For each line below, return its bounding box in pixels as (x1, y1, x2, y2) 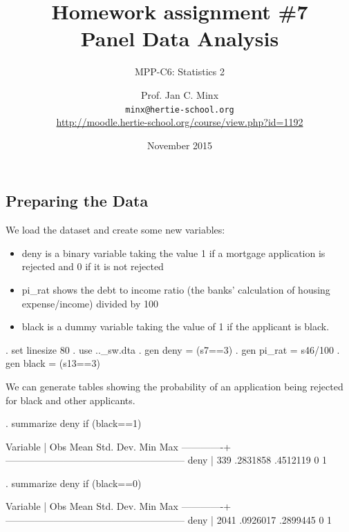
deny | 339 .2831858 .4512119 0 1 (187, 453, 328, 467)
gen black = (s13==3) (6, 356, 100, 370)
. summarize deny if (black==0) (6, 475, 142, 490)
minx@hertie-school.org (125, 104, 234, 115)
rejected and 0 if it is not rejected (21, 259, 164, 274)
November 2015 (147, 137, 213, 152)
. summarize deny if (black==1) (6, 416, 142, 430)
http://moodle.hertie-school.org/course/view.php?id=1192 (56, 115, 303, 129)
